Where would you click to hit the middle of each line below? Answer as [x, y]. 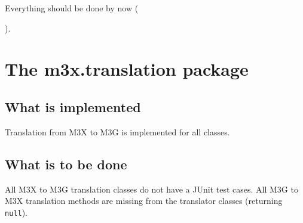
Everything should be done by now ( [72, 8]
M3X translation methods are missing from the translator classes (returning [144, 201]
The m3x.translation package [127, 69]
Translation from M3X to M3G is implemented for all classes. [117, 131]
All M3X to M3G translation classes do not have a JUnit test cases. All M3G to [151, 189]
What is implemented [73, 106]
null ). [16, 212]
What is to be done [66, 164]
